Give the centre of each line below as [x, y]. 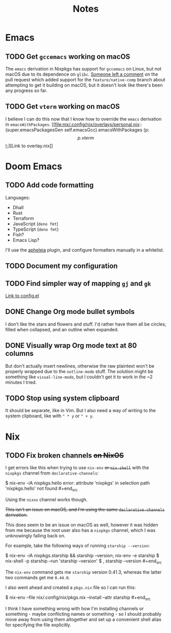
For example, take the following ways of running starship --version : [78, 546]
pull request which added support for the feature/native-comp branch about [86, 80]
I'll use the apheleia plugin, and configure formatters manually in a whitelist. [85, 250]
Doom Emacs [34, 166]
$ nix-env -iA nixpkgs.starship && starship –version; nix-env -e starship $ [82, 556]
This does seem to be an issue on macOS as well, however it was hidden [82, 525]
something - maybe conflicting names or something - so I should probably [83, 614]
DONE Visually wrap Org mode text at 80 [71, 346]
